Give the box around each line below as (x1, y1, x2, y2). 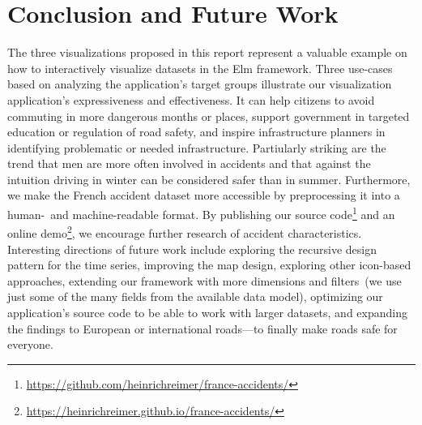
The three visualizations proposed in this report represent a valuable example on (7, 44, 407, 61)
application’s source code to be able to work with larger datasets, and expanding (7, 303, 407, 320)
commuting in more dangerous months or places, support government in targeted (7, 107, 410, 124)
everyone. (7, 336, 53, 353)
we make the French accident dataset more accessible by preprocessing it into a (7, 187, 400, 204)
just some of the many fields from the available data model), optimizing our (7, 288, 383, 305)
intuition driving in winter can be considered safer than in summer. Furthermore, (7, 170, 411, 187)
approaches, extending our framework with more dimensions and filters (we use (7, 272, 402, 289)
